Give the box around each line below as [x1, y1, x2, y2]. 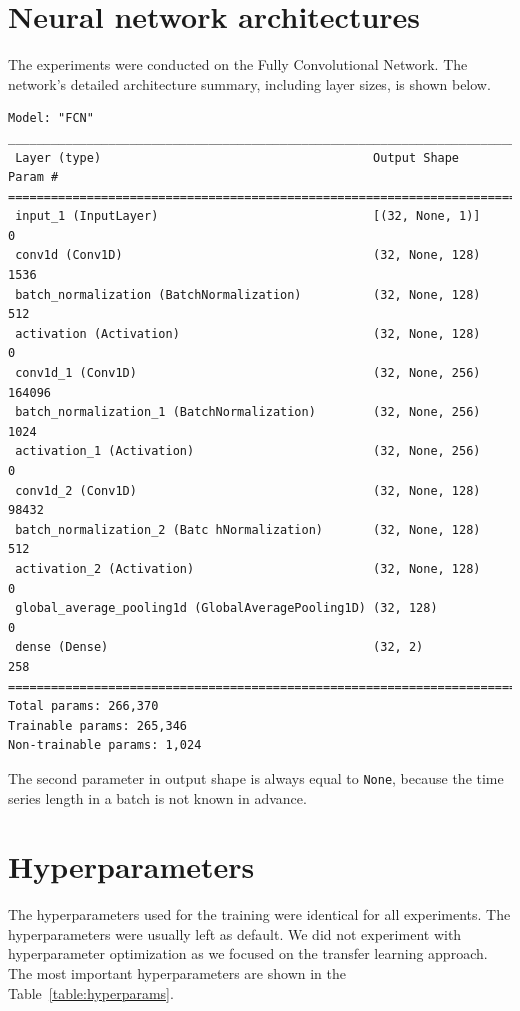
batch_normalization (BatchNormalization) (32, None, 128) [15, 287, 481, 302]
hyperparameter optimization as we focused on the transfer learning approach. [8, 943, 488, 964]
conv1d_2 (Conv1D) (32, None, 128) [15, 483, 481, 498]
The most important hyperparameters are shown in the [8, 963, 346, 984]
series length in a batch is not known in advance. [8, 787, 307, 808]
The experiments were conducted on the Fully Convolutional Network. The [8, 54, 468, 75]
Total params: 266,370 [8, 699, 159, 714]
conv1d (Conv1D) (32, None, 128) [15, 248, 481, 263]
